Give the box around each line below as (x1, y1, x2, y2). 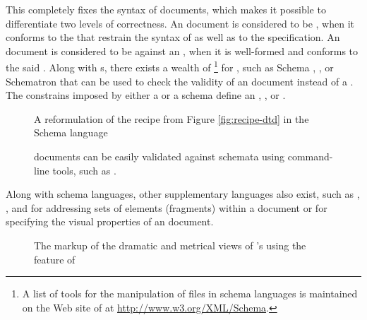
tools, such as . (52, 162, 116, 177)
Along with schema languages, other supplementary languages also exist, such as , (6, 186, 360, 201)
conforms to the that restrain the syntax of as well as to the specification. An (6, 30, 340, 45)
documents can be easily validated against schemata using (34, 149, 285, 163)
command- (287, 149, 333, 163)
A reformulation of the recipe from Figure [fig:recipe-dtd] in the (34, 111, 309, 126)
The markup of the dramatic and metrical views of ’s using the (34, 237, 306, 252)
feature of (34, 251, 76, 266)
